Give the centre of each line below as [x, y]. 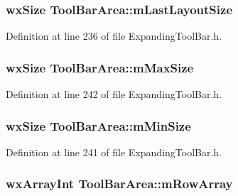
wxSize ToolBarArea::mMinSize [98, 125]
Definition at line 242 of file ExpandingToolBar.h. [114, 94]
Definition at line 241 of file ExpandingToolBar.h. [114, 152]
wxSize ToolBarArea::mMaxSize [100, 67]
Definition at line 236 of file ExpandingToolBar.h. [114, 36]
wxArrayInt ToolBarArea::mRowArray [119, 184]
